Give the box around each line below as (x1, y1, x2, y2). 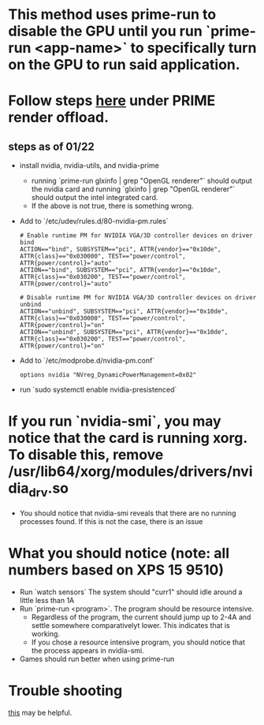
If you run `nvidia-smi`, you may (8, 412, 222, 430)
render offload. (8, 109, 109, 127)
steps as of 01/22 (8, 139, 95, 153)
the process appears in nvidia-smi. (31, 645, 144, 655)
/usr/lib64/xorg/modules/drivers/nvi (8, 463, 253, 481)
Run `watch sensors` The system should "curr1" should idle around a (19, 587, 243, 597)
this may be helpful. (8, 708, 73, 717)
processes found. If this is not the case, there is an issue (19, 516, 203, 526)
